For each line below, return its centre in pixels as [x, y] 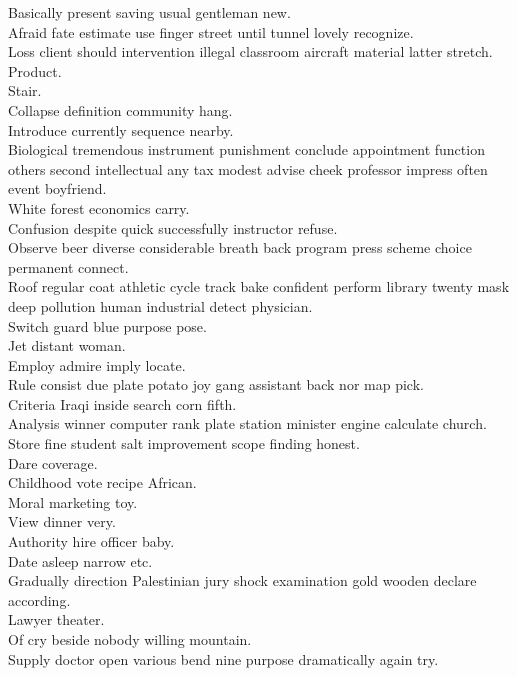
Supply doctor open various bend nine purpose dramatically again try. [223, 658]
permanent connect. [68, 266]
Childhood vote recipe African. [102, 482]
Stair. [25, 90]
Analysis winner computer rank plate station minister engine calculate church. [247, 423]
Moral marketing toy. [73, 501]
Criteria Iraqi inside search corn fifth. [122, 403]
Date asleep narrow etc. [80, 560]
